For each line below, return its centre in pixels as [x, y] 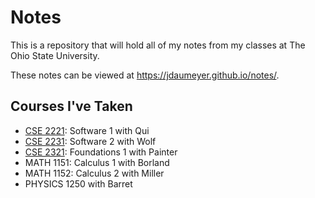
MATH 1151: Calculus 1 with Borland [97, 162]
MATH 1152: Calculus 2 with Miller [94, 173]
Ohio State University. [55, 55]
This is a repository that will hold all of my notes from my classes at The [158, 45]
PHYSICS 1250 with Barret [78, 183]
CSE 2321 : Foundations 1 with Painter [101, 152]
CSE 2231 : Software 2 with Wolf [90, 141]
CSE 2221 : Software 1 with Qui [87, 130]
